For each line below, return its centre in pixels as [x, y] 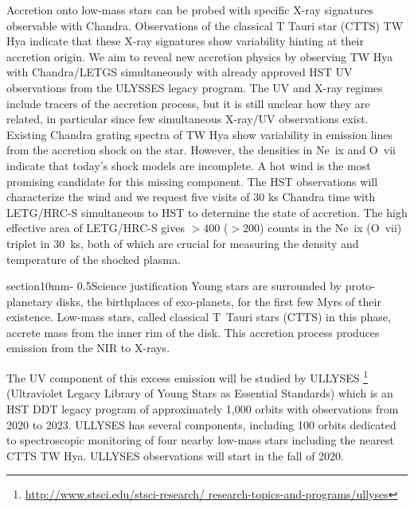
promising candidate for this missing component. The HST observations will [192, 181]
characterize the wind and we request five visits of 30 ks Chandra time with [191, 197]
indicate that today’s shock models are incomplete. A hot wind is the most [189, 165]
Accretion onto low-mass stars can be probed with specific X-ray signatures [190, 10]
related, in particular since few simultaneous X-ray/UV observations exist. [187, 119]
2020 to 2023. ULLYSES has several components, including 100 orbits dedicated [201, 424]
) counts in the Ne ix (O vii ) [331, 228]
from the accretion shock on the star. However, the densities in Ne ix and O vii [201, 150]
